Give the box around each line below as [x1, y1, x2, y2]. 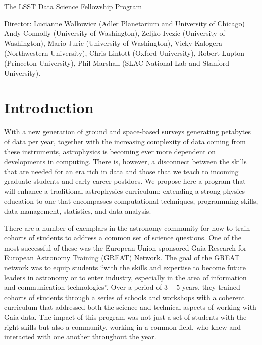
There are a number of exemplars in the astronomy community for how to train [4, 222, 250, 233]
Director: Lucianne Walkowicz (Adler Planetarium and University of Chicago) [4, 18, 245, 28]
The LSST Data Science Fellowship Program [4, 1, 142, 11]
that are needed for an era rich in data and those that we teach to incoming [4, 166, 239, 176]
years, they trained [182, 282, 240, 292]
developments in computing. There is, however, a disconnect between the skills [4, 156, 247, 167]
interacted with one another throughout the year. [4, 331, 156, 342]
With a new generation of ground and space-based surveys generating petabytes [4, 126, 251, 137]
